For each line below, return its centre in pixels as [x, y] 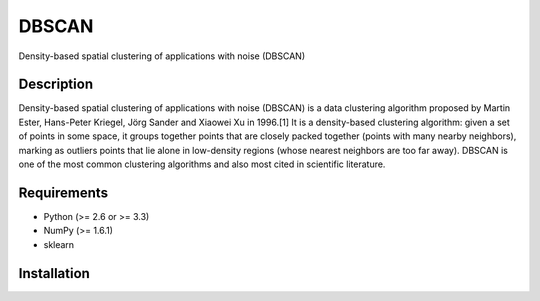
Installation [54, 273]
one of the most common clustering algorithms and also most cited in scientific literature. [202, 164]
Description [56, 84]
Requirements [63, 192]
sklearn [59, 244]
